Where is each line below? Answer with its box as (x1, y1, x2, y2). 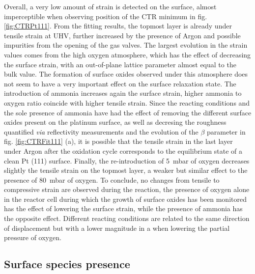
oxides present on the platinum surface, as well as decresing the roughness (4, 117, 227, 127)
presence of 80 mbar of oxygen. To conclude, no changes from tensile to (4, 174, 220, 185)
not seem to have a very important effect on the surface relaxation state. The (4, 78, 236, 88)
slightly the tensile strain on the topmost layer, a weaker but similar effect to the (4, 165, 248, 175)
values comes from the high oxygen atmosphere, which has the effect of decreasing (4, 49, 251, 59)
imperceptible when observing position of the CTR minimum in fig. (4, 11, 207, 21)
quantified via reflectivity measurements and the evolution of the (4, 126, 198, 137)
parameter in (207, 126, 246, 137)
